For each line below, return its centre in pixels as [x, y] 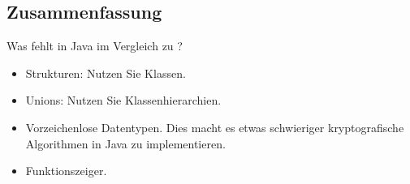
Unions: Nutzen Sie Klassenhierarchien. [123, 100]
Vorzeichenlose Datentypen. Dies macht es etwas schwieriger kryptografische [215, 127]
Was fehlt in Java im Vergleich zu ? [95, 46]
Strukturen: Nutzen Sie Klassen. [106, 73]
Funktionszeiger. [66, 171]
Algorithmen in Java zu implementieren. [125, 143]
